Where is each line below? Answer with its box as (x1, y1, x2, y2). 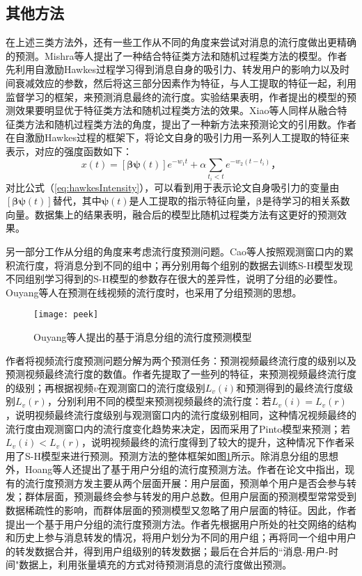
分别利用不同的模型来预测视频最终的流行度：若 (56, 394, 271, 408)
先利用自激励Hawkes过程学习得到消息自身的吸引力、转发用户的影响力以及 (6, 62, 340, 77)
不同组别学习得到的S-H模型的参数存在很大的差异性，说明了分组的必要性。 (6, 271, 343, 286)
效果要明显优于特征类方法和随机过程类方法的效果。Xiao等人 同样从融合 (15, 103, 338, 118)
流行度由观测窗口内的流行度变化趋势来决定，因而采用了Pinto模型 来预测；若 (6, 421, 351, 435)
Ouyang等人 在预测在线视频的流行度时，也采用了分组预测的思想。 (6, 285, 302, 299)
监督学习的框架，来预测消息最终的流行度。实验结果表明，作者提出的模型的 (6, 89, 347, 104)
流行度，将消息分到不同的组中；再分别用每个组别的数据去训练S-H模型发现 (15, 257, 353, 272)
